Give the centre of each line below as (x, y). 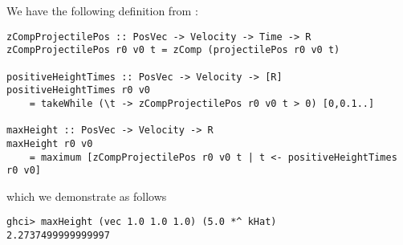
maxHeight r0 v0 (50, 143)
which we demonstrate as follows (87, 196)
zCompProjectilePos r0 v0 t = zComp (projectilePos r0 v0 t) (173, 50)
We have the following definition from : (102, 10)
